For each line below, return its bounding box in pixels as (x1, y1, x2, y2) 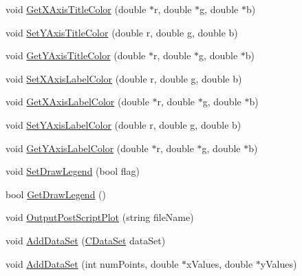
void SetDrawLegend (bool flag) (6, 164, 140, 178)
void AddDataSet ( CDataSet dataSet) (6, 233, 166, 247)
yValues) (260, 256, 297, 270)
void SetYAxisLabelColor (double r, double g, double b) (6, 117, 241, 131)
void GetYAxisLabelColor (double (6, 140, 149, 155)
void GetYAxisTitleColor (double (6, 48, 146, 63)
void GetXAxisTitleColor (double (6, 2, 147, 16)
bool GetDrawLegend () (6, 187, 106, 201)
